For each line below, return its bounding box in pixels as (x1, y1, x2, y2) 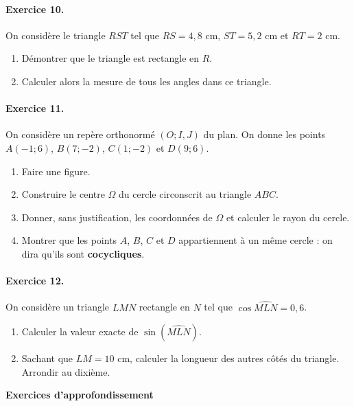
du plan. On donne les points (203, 127, 326, 142)
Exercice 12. (5, 273, 64, 288)
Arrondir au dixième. (21, 364, 110, 379)
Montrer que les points (21, 233, 117, 247)
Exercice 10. (5, 1, 64, 16)
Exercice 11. (5, 101, 64, 115)
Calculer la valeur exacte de (21, 324, 139, 339)
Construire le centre (21, 187, 105, 201)
